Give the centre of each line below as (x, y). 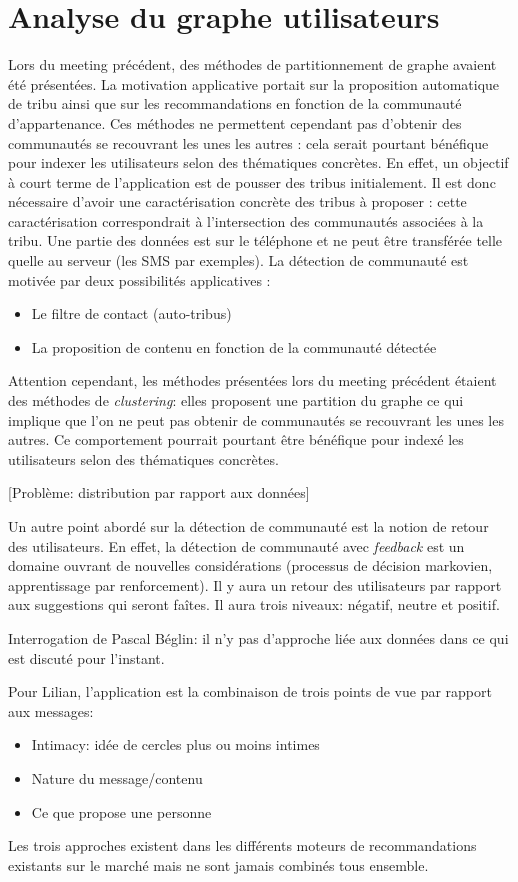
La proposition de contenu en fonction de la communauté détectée (234, 346)
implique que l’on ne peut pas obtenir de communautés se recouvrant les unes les (256, 419)
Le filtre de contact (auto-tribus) (131, 313)
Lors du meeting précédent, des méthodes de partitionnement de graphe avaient (252, 64)
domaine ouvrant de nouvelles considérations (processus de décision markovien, (250, 565)
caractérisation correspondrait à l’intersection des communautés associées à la (246, 220)
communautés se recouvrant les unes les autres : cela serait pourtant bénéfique (248, 142)
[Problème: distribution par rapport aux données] (159, 492)
